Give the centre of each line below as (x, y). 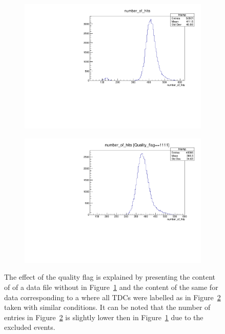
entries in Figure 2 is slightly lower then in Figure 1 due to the (104, 317)
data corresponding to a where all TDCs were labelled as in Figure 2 (113, 297)
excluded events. (30, 327)
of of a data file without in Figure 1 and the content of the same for (111, 287)
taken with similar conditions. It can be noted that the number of (107, 307)
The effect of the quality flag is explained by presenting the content (110, 277)
